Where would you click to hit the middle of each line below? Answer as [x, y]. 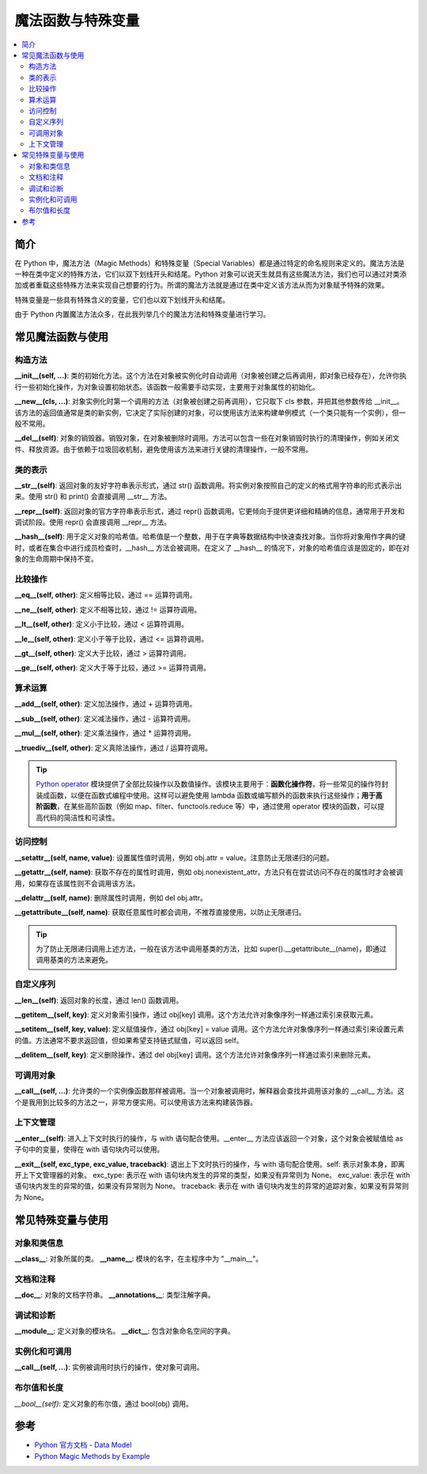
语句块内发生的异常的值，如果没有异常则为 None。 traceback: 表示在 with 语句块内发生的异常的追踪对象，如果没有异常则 [212, 1186]
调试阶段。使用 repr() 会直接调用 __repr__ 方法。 [93, 522]
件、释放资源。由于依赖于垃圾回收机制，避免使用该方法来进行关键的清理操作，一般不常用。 [163, 449]
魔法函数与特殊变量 [77, 21]
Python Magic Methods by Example [92, 1456]
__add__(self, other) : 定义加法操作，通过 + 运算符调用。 [106, 704]
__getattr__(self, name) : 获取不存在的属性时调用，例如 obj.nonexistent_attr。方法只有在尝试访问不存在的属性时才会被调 [209, 872]
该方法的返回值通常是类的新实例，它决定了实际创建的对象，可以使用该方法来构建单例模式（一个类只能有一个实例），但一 [210, 413]
